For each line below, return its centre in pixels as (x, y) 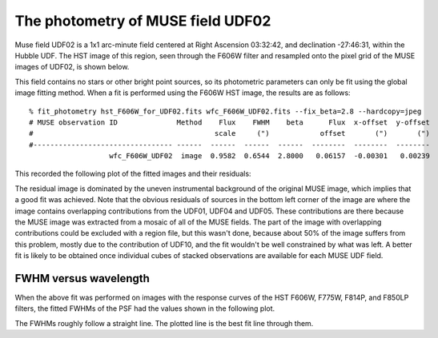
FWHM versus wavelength (82, 278)
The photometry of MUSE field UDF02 (143, 21)
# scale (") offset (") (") (229, 133)
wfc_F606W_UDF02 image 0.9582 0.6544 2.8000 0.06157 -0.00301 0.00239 (269, 156)
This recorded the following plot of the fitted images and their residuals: (133, 174)
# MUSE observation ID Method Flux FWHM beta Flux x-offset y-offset (229, 122)
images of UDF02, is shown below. (72, 67)
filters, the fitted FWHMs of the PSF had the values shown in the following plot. (145, 308)
